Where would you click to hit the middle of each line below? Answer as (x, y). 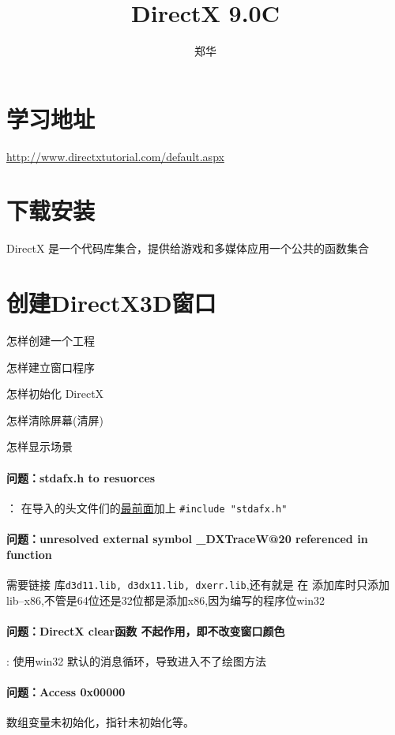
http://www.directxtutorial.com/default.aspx (115, 156)
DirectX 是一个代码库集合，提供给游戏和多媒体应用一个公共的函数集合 (188, 248)
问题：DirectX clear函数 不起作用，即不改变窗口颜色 (146, 630)
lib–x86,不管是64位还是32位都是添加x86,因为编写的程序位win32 (166, 600)
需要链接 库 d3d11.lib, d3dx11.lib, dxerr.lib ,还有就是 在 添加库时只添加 (198, 584)
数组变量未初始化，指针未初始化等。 (100, 722)
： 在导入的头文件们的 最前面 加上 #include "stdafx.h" (147, 507)
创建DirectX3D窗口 (111, 303)
